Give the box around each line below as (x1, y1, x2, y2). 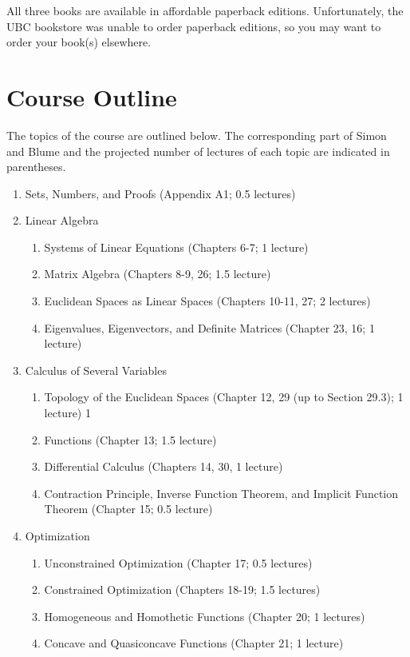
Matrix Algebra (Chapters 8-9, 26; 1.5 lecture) (44, 265, 271, 282)
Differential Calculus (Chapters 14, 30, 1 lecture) (44, 458, 283, 475)
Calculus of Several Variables (25, 361, 167, 378)
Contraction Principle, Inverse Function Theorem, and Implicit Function (44, 484, 399, 501)
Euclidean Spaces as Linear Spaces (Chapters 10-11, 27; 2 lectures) (44, 293, 371, 309)
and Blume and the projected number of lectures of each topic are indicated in (6, 142, 390, 159)
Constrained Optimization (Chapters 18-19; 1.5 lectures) (44, 581, 321, 598)
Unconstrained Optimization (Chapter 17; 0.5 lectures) (44, 554, 313, 571)
